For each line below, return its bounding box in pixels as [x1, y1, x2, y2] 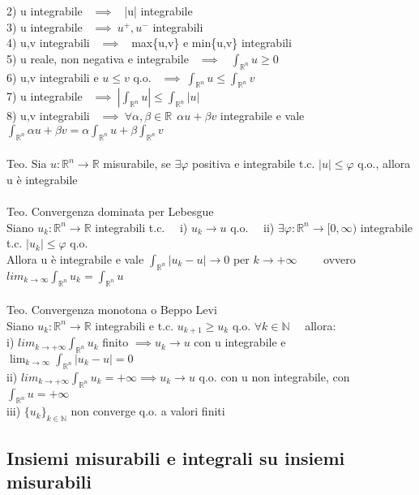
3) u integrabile [6, 18, 83, 35]
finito [102, 334, 129, 351]
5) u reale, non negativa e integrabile [6, 49, 189, 67]
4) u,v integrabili [6, 34, 90, 51]
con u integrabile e [194, 334, 286, 351]
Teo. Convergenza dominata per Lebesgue [6, 203, 214, 220]
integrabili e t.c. [95, 316, 174, 334]
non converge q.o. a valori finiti [71, 402, 225, 420]
